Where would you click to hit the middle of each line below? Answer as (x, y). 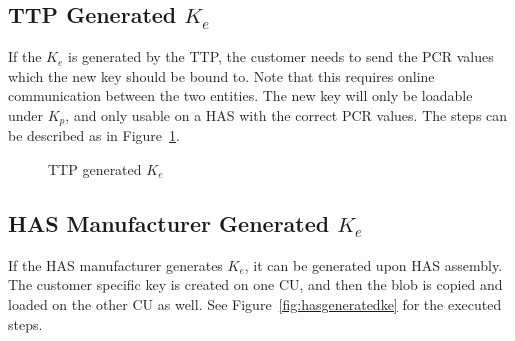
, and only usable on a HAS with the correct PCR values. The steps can (286, 114)
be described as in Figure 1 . (94, 135)
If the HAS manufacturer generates (115, 264)
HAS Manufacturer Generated (169, 223)
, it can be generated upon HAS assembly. (373, 264)
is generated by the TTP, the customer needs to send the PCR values (281, 56)
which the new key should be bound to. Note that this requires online (221, 75)
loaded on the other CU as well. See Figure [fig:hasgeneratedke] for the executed (255, 304)
